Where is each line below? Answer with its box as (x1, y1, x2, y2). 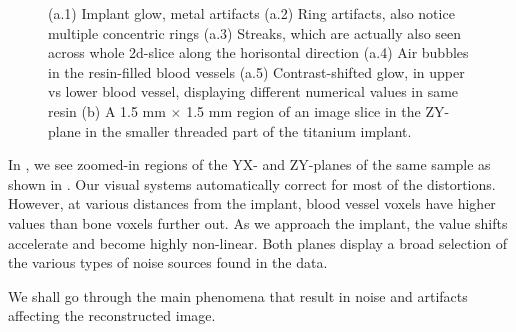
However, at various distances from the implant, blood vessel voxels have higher (8, 193, 496, 214)
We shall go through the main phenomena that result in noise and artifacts (8, 285, 468, 306)
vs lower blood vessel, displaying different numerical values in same (48, 81, 459, 102)
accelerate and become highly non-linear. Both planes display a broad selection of (8, 232, 508, 253)
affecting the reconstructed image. (8, 305, 216, 326)
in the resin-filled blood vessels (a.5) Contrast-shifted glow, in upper (48, 61, 465, 82)
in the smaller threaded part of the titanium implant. (85, 120, 412, 141)
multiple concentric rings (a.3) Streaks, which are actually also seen (48, 22, 462, 43)
